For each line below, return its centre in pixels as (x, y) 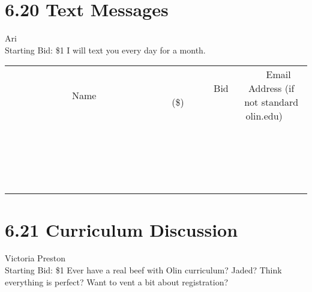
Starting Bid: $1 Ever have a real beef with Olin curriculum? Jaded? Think (143, 270)
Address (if (271, 88)
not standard (271, 102)
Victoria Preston (35, 258)
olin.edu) (264, 116)
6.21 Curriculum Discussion (121, 229)
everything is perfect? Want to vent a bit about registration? (117, 281)
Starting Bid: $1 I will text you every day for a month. (105, 50)
